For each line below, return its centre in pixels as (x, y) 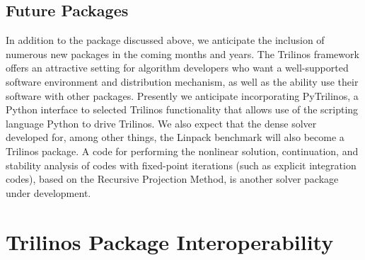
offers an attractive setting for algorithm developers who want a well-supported (177, 68)
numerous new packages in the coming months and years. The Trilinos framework (182, 53)
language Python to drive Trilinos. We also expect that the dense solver (161, 123)
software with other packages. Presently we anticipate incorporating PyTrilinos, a (182, 95)
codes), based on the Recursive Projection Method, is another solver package (172, 179)
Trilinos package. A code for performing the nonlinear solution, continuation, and (182, 151)
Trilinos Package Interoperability (170, 241)
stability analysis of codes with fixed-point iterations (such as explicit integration (181, 165)
